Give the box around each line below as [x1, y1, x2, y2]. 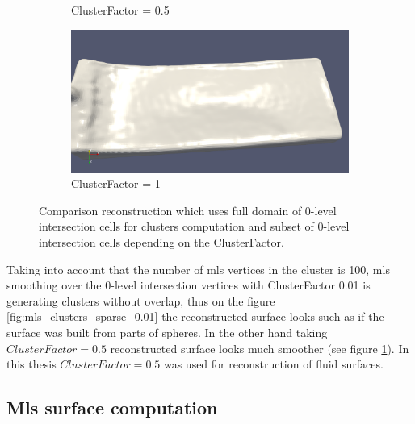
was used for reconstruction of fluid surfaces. [163, 355, 384, 372]
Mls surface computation [6, 395, 218, 420]
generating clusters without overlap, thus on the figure [6, 292, 275, 309]
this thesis [6, 355, 57, 372]
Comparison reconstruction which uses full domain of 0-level [39, 202, 337, 218]
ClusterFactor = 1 [71, 175, 161, 192]
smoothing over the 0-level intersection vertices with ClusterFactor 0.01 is [6, 276, 371, 293]
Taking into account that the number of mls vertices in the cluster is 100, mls [6, 260, 390, 277]
